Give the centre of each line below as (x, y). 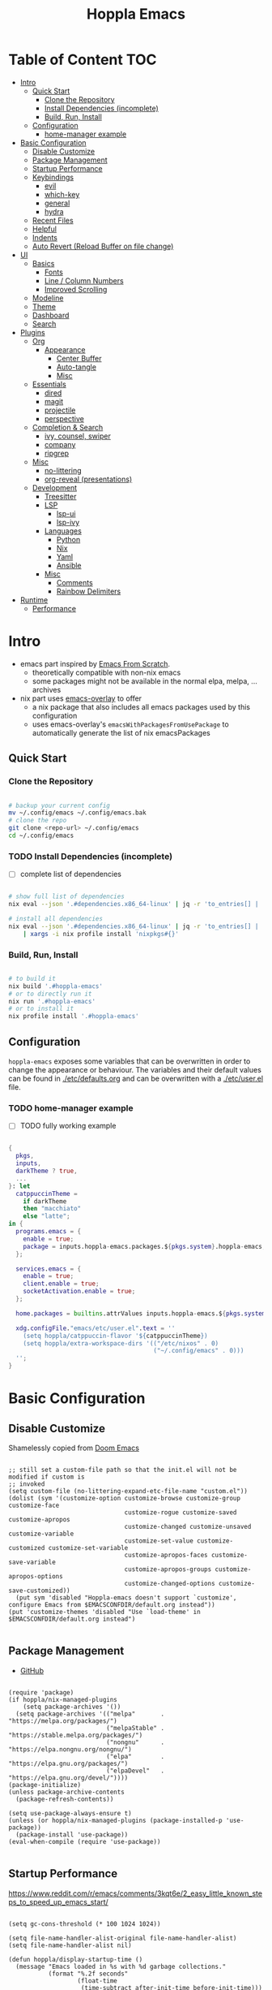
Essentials (49, 384)
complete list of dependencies (70, 874)
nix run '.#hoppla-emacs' (52, 1001)
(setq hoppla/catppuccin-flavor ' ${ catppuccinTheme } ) (115, 1336)
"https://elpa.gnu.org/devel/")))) (68, 1778)
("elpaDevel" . (135, 1771)
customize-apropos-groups (168, 1569)
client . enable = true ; (61, 1284)
